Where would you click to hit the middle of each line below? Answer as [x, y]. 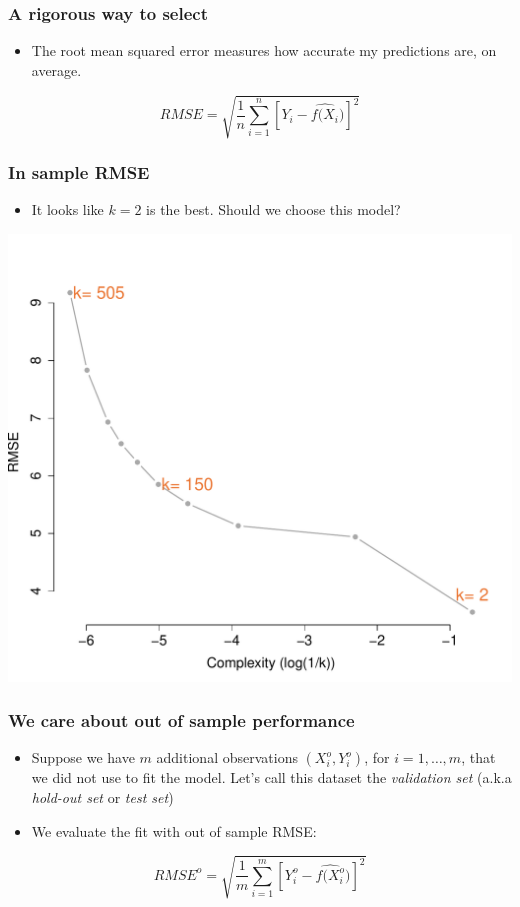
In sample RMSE [79, 171]
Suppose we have [83, 757]
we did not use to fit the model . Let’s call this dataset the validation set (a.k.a [271, 777]
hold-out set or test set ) [102, 797]
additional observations [227, 757]
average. [56, 69]
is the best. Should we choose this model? [273, 209]
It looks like [67, 209]
